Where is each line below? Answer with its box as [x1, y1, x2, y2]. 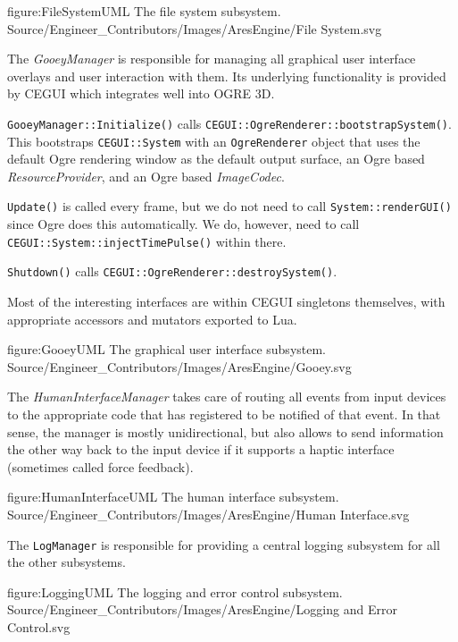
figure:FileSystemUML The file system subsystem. [7, 2, 281, 20]
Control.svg [7, 618, 71, 636]
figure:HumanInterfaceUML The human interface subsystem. [7, 487, 339, 506]
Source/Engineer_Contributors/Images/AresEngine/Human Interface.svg [7, 504, 410, 523]
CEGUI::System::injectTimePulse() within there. [7, 232, 287, 250]
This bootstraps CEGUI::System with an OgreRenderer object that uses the [7, 131, 421, 150]
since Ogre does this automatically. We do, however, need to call [7, 215, 360, 233]
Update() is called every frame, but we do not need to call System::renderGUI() [7, 197, 452, 215]
